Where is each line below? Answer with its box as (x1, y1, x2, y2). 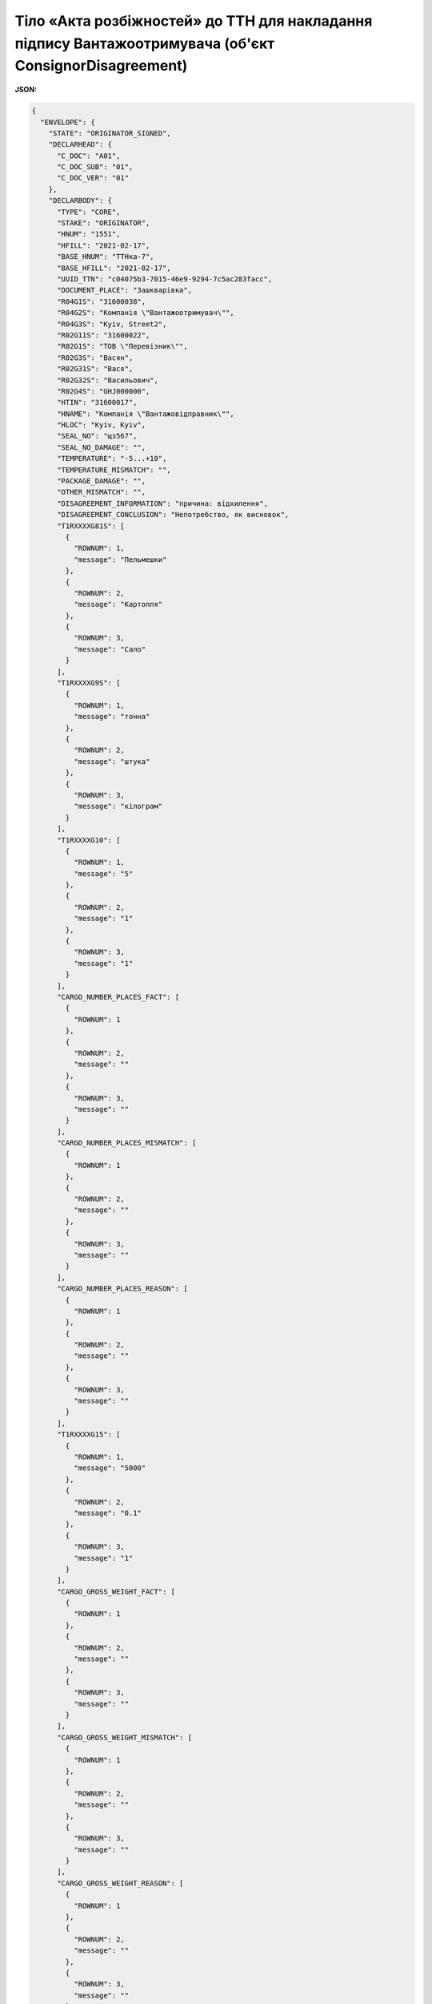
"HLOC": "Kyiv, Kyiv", (57, 421, 146, 430)
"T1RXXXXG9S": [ (57, 678, 121, 688)
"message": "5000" (73, 1464, 146, 1473)
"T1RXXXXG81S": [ (57, 521, 126, 531)
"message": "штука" (73, 757, 150, 766)
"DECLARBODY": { (48, 196, 112, 205)
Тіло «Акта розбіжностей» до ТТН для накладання (14, 12, 373, 30)
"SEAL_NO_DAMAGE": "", (57, 442, 146, 452)
